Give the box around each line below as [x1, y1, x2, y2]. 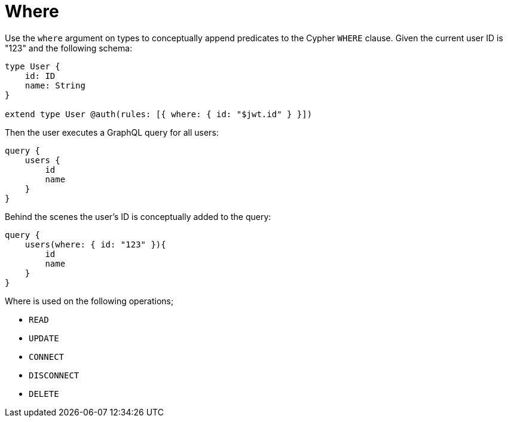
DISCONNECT [29, 370, 79, 380]
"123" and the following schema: [5, 42, 133, 53]
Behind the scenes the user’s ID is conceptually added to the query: [5, 211, 271, 222]
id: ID [25, 71, 56, 81]
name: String [25, 80, 85, 90]
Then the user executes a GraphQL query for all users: [5, 127, 219, 137]
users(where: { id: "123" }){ [25, 239, 166, 249]
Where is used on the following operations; [5, 295, 174, 306]
